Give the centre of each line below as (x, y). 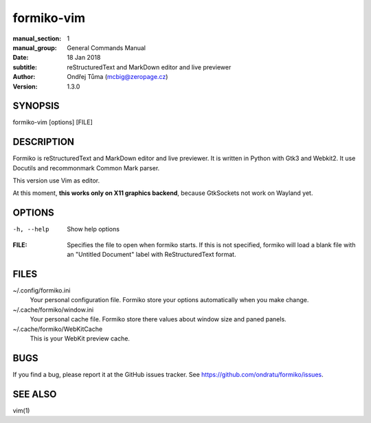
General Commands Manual (106, 47)
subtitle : (25, 67)
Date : (21, 58)
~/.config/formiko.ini (42, 290)
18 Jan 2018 (84, 58)
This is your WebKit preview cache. (80, 339)
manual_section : (37, 38)
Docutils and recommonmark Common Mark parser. (86, 168)
